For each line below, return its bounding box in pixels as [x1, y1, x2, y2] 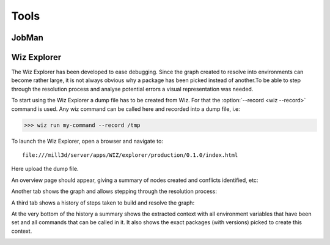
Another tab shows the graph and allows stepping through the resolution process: [11, 187, 217, 195]
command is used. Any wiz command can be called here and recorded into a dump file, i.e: [11, 105, 241, 113]
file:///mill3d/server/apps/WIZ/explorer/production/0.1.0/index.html [22, 152, 238, 159]
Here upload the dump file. [11, 165, 79, 173]
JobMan [11, 32, 44, 43]
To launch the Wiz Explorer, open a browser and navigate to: [11, 137, 163, 145]
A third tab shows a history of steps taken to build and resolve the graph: [11, 199, 195, 206]
